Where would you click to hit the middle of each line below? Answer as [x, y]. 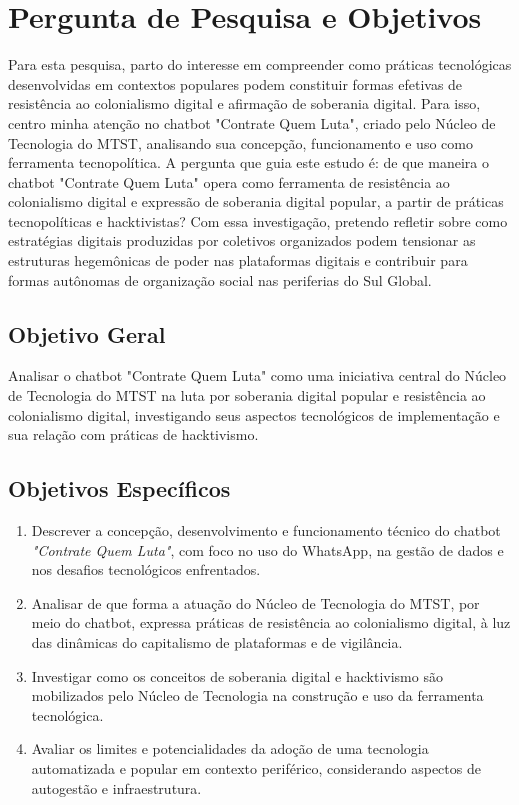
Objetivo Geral [87, 333]
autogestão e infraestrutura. [116, 787]
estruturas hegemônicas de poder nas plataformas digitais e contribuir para [238, 260]
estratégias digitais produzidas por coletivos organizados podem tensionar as [242, 240]
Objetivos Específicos [119, 488]
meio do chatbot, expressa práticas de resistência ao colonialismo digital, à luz [271, 622]
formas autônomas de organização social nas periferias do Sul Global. [220, 279]
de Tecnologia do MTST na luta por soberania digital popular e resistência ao [247, 395]
